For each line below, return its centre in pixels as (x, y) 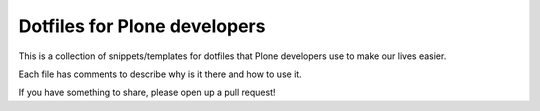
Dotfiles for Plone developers (142, 26)
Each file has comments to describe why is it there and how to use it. (160, 74)
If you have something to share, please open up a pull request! (147, 92)
